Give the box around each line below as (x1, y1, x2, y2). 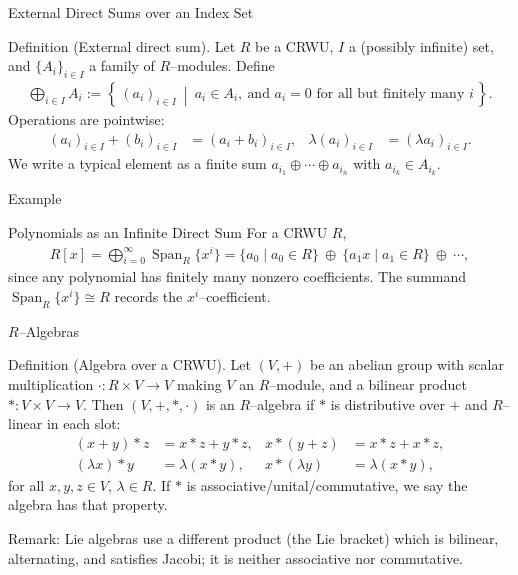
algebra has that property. (8, 494, 168, 515)
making (176, 373, 222, 394)
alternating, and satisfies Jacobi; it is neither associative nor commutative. (8, 547, 463, 568)
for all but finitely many (316, 87, 465, 101)
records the (114, 285, 183, 306)
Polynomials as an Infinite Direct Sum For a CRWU (8, 221, 328, 242)
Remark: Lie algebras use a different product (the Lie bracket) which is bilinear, (8, 528, 499, 548)
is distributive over (330, 393, 445, 414)
